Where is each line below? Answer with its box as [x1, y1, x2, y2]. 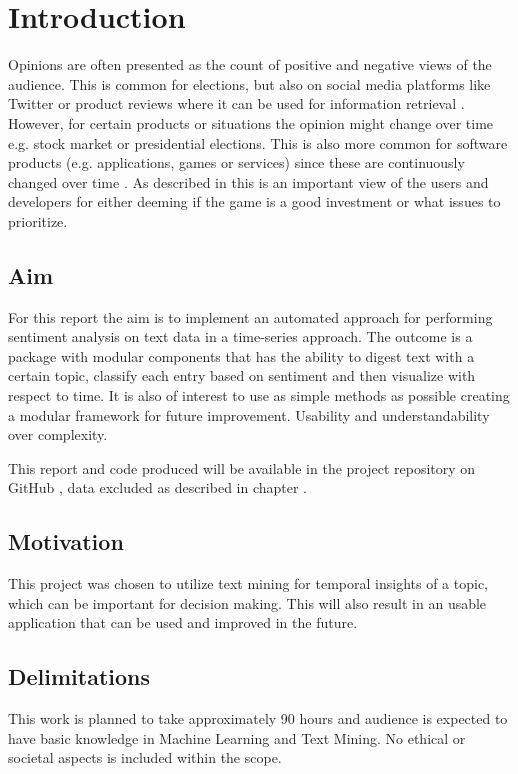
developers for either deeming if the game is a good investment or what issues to [8, 191, 501, 212]
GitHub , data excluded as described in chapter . [8, 477, 308, 498]
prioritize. [8, 210, 68, 231]
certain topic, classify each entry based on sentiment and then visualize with [8, 365, 476, 386]
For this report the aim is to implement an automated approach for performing [8, 306, 493, 327]
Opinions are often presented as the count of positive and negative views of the [8, 54, 492, 75]
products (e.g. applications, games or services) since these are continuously [8, 152, 465, 173]
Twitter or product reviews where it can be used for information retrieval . [8, 93, 465, 114]
